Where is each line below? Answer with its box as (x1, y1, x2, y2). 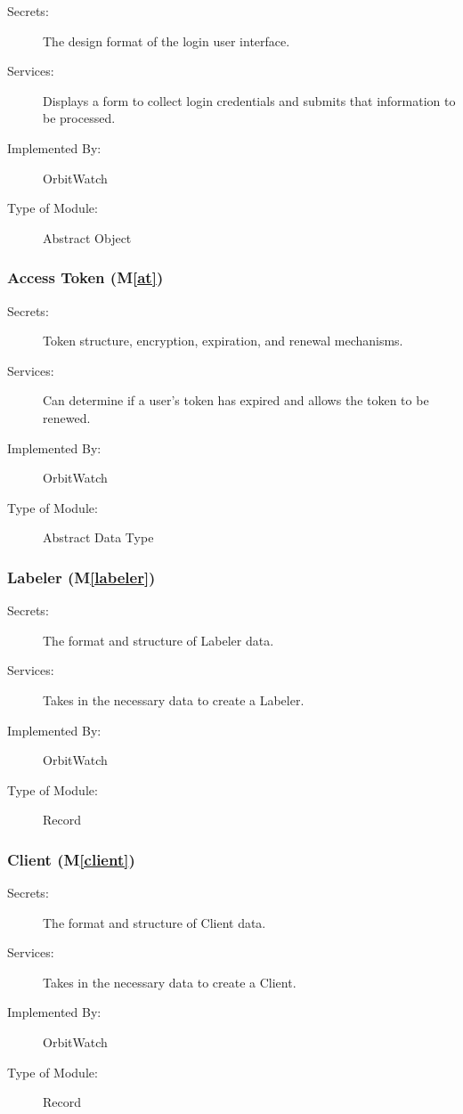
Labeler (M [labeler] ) (7, 565, 156, 588)
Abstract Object (43, 228, 132, 247)
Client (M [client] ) (7, 848, 135, 870)
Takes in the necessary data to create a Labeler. (43, 690, 305, 709)
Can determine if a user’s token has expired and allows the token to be (43, 391, 429, 410)
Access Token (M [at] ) (7, 266, 164, 289)
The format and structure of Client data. (43, 913, 266, 931)
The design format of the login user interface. (43, 31, 290, 50)
